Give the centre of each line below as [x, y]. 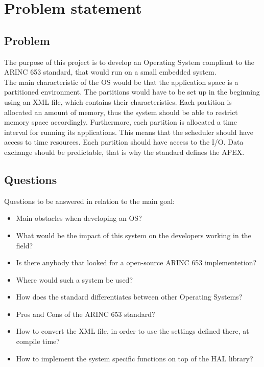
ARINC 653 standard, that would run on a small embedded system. [110, 72]
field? [25, 245]
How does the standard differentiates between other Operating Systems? [129, 297]
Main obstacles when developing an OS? [79, 218]
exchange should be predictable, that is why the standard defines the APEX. [124, 152]
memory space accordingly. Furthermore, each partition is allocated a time [121, 122]
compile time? [38, 341]
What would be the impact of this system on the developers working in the [134, 235]
